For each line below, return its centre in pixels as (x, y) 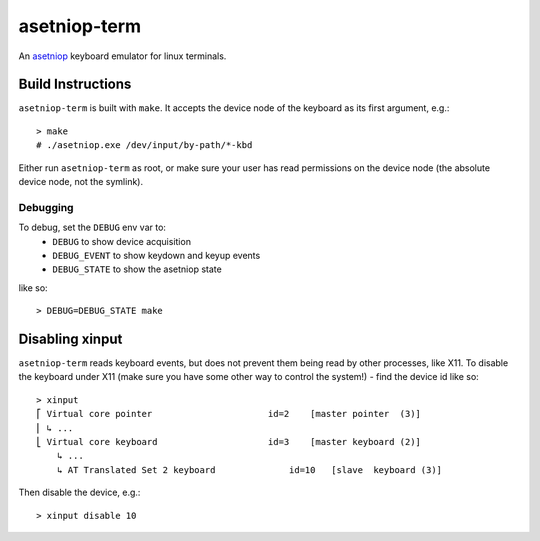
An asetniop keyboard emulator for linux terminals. (122, 56)
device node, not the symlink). (81, 182)
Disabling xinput (70, 338)
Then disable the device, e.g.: (79, 492)
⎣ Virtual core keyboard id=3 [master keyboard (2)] (229, 441)
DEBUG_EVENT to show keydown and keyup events (156, 255)
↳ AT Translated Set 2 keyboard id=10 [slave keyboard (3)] (249, 469)
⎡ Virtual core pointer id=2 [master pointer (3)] (229, 414)
